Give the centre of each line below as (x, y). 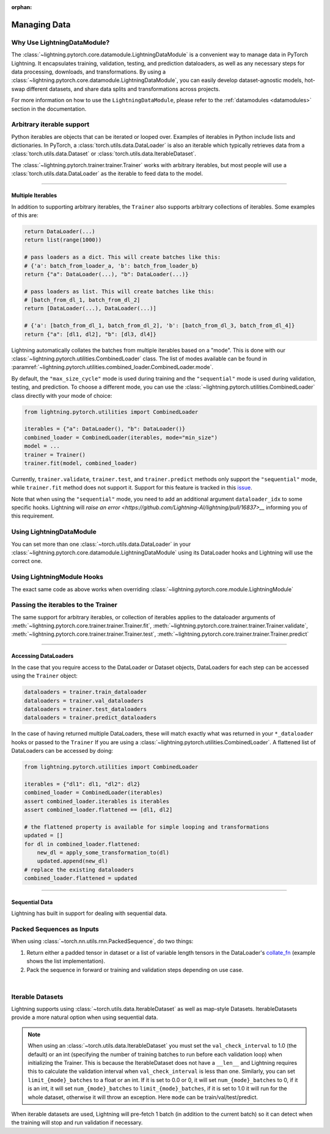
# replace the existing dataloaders (79, 870)
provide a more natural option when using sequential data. (85, 1017)
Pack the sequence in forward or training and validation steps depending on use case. (135, 969)
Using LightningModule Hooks (57, 577)
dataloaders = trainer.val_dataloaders (84, 700)
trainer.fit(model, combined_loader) (81, 463)
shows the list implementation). (66, 961)
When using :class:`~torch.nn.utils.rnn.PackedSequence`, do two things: (102, 941)
